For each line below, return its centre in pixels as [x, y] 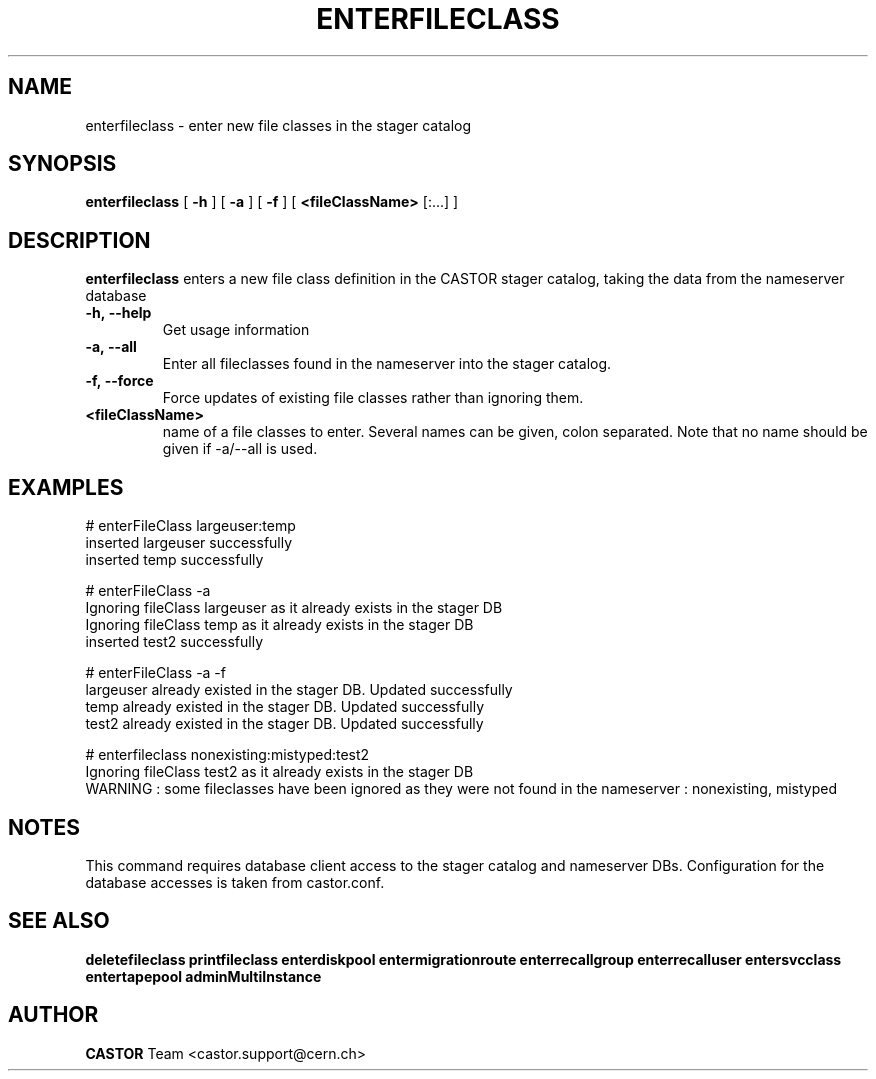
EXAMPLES [66, 487]
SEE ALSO [59, 921]
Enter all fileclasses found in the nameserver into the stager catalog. [387, 364]
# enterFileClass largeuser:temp [190, 526]
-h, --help [118, 313]
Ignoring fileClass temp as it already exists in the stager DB [279, 625]
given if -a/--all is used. [240, 449]
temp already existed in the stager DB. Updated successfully [285, 707]
